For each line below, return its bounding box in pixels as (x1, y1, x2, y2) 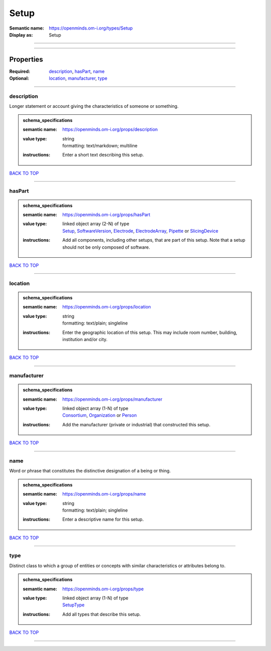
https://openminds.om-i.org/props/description (62, 126, 158, 132)
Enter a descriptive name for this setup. (62, 517, 144, 523)
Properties (9, 55, 43, 64)
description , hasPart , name (49, 68, 105, 74)
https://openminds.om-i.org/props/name (62, 491, 146, 497)
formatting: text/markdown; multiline (62, 142, 138, 148)
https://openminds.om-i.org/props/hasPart (62, 212, 151, 218)
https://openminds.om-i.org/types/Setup (49, 25, 133, 31)
